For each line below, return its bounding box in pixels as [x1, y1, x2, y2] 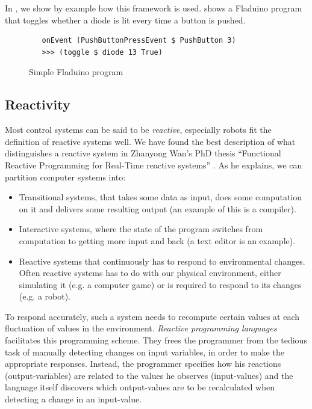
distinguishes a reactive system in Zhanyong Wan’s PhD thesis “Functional [5, 147, 281, 159]
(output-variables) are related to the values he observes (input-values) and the [5, 369, 293, 381]
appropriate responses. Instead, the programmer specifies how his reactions [5, 357, 281, 370]
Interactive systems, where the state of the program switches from [19, 223, 263, 235]
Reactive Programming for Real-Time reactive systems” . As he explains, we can [5, 158, 302, 171]
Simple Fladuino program [29, 66, 123, 78]
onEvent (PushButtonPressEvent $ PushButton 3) [42, 36, 236, 45]
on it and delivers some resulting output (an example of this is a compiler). [19, 202, 296, 215]
